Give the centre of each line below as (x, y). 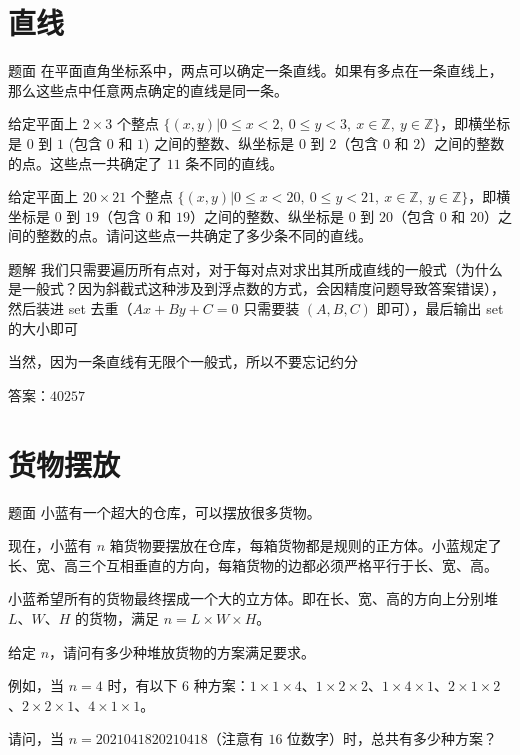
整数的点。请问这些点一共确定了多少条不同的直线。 (203, 235)
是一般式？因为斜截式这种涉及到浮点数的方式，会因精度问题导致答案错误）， (256, 288)
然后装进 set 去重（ (70, 308)
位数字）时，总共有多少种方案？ (392, 738)
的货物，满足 (117, 617)
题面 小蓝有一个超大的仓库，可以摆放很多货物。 (164, 511)
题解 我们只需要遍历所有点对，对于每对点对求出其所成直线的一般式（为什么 (255, 268)
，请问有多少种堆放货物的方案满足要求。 (182, 651)
